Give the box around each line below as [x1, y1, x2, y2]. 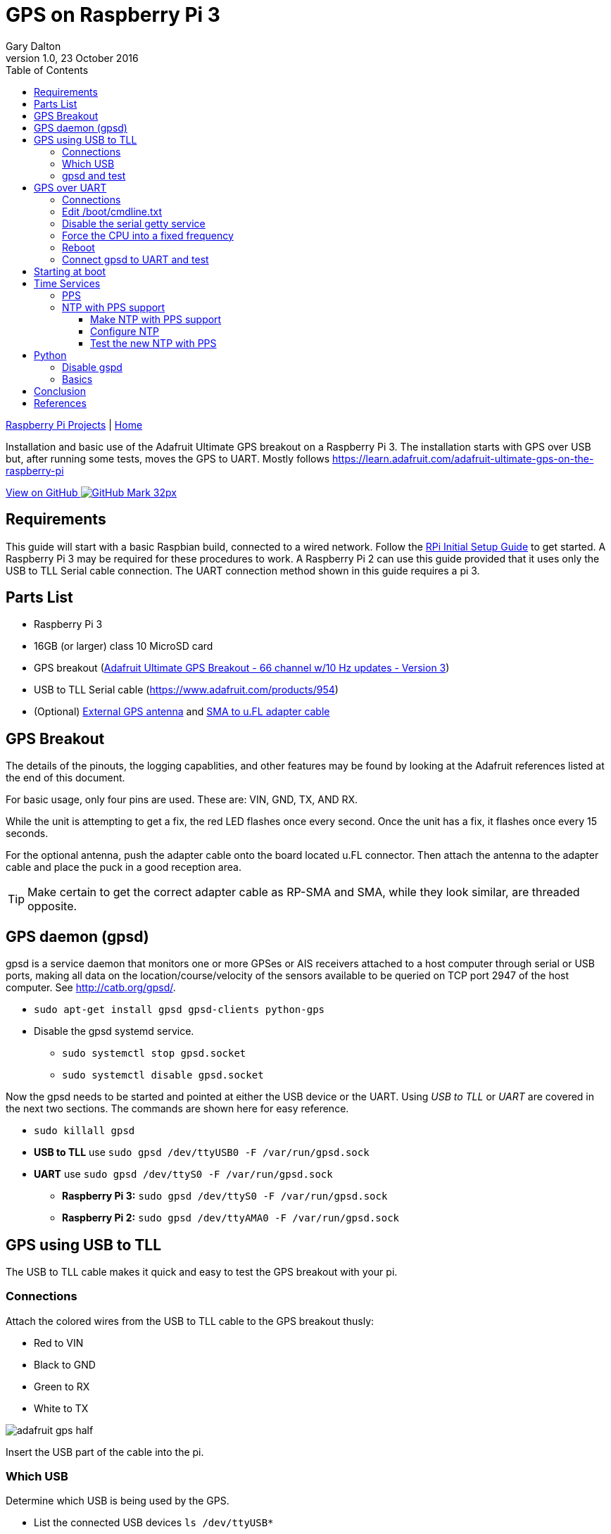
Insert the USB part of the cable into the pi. [6, 1445, 204, 1458]
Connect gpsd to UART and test [62, 253, 209, 265]
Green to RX [34, 1380, 90, 1392]
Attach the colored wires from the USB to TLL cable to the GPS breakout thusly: [6, 1314, 374, 1327]
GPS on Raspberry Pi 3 [6, 3, 220, 27]
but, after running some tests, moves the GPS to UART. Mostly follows [6, 452, 330, 465]
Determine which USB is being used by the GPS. [6, 1495, 229, 1507]
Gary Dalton [6, 39, 61, 52]
